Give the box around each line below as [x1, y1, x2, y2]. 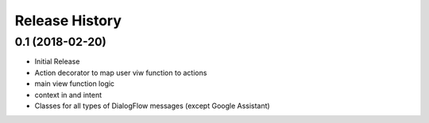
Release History [14, 12, 122, 29]
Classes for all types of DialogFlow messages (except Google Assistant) [34, 101, 270, 110]
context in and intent [34, 90, 102, 99]
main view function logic [34, 79, 115, 88]
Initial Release [34, 57, 80, 66]
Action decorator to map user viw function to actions [34, 68, 207, 77]
